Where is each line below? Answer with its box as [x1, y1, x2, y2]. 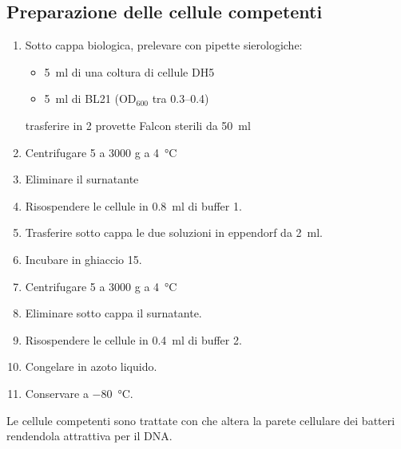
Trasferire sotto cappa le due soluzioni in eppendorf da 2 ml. [25, 224, 323, 241]
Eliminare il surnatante [25, 171, 139, 187]
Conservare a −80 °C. [25, 384, 133, 401]
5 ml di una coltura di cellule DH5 [44, 63, 215, 80]
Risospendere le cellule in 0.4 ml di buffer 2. [25, 331, 242, 348]
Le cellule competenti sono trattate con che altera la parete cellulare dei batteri [6, 412, 395, 428]
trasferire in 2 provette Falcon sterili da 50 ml [25, 116, 251, 133]
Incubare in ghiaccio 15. [25, 250, 142, 267]
